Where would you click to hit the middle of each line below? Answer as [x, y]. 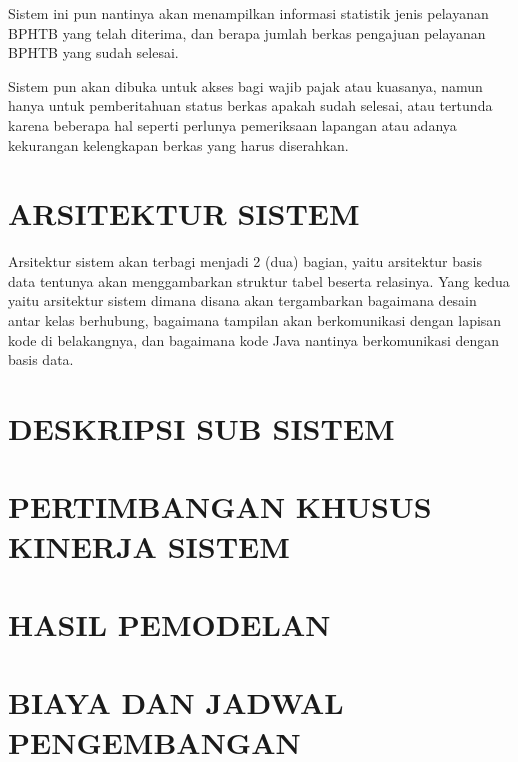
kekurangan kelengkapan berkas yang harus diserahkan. [178, 144]
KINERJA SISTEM [149, 545]
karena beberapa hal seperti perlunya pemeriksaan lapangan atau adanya [232, 124]
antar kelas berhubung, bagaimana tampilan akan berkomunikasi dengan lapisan [255, 320]
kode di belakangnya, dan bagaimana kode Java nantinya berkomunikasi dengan [254, 339]
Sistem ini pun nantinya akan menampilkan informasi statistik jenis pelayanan [248, 13]
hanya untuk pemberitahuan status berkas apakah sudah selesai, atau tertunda [250, 105]
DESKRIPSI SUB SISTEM [201, 428]
